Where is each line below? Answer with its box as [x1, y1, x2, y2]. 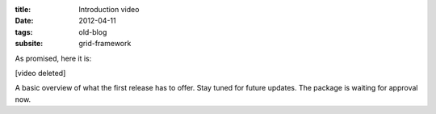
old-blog [78, 27, 107, 36]
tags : [15, 27, 33, 36]
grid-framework [78, 39, 132, 49]
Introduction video [78, 5, 140, 14]
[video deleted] [15, 68, 66, 78]
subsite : [15, 39, 44, 49]
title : [15, 5, 31, 14]
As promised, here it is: [15, 53, 92, 63]
